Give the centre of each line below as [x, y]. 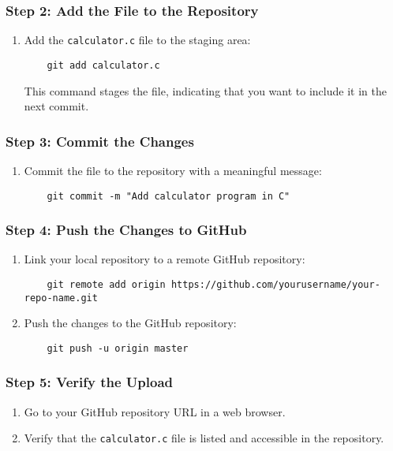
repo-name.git [61, 298]
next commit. [56, 106]
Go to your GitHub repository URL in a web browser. [155, 411]
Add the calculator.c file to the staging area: [137, 40]
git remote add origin [106, 285]
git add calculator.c [103, 65]
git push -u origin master [118, 348]
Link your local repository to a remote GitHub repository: [165, 259]
